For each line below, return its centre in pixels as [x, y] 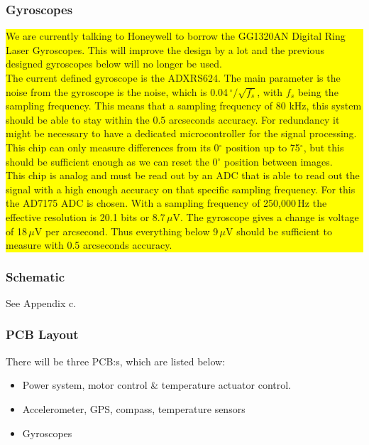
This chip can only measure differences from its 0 [112, 147]
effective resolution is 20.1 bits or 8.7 [86, 216]
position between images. [279, 161]
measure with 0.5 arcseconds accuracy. [89, 245]
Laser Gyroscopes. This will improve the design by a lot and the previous [165, 49]
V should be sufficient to [279, 231]
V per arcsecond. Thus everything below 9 [126, 231]
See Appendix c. [41, 302]
